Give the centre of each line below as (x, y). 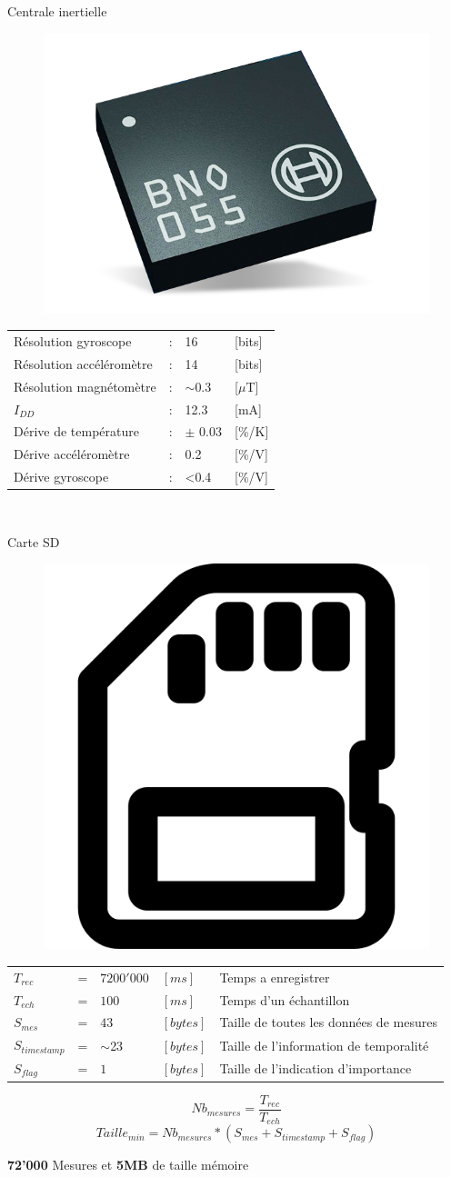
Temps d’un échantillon (285, 999)
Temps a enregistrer (275, 977)
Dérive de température (76, 431)
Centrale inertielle (57, 11)
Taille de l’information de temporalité (324, 1045)
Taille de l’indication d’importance (316, 1068)
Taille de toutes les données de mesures (328, 1022)
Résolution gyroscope (73, 341)
